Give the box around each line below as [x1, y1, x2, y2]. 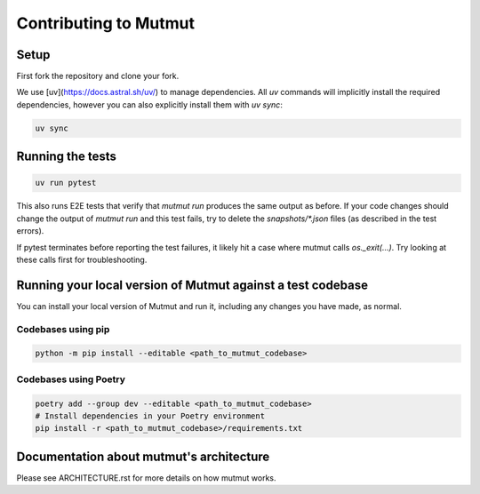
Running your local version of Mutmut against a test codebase [16, 277, 369, 292]
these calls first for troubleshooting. [16, 254, 148, 265]
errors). [16, 226, 44, 236]
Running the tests [16, 149, 117, 164]
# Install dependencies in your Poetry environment [35, 410, 266, 421]
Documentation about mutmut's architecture [16, 449, 270, 464]
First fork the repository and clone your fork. [16, 71, 180, 82]
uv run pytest [35, 178, 97, 188]
